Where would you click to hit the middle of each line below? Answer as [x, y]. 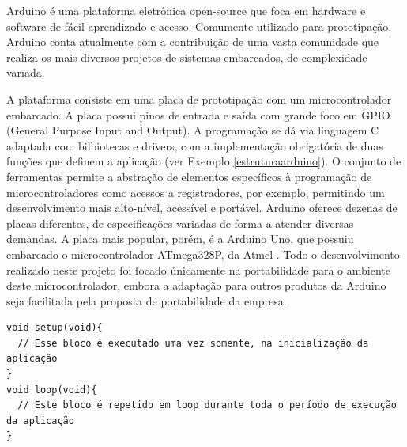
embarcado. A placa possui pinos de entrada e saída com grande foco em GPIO [198, 114]
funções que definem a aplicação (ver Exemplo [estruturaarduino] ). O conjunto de [204, 161]
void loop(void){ [52, 390]
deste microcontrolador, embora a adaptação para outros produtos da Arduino [196, 285]
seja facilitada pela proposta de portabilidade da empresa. [147, 300]
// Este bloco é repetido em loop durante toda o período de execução [207, 405]
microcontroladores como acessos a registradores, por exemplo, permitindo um [196, 192]
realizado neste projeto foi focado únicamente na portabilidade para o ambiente [198, 269]
